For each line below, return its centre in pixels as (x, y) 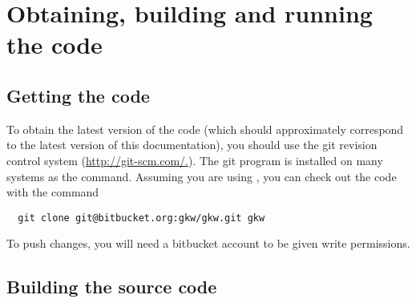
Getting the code (78, 95)
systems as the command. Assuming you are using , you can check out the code (202, 176)
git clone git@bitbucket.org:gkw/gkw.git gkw (141, 218)
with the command (53, 192)
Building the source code (112, 287)
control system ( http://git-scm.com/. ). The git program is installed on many (195, 160)
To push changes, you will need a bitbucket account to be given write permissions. (208, 243)
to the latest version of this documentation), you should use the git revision (192, 145)
